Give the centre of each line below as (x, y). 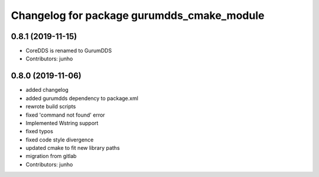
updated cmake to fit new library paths (73, 148)
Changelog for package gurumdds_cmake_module (138, 15)
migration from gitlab (51, 156)
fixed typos (39, 131)
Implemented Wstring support (62, 123)
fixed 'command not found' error (66, 115)
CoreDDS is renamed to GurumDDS (69, 51)
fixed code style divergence (60, 140)
